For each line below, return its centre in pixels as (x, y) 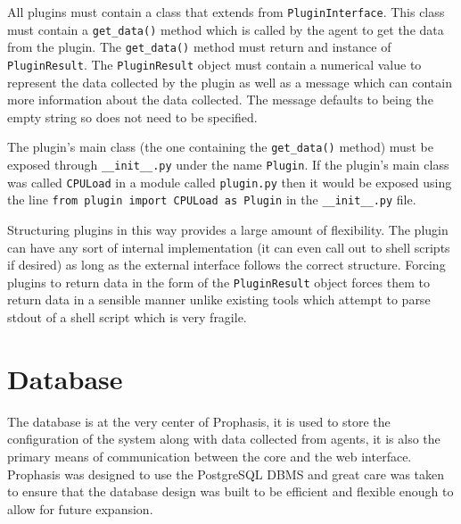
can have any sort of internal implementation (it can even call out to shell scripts (229, 247)
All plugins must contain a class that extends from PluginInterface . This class (226, 12)
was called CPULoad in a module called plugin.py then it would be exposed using (230, 182)
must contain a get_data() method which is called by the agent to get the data (226, 29)
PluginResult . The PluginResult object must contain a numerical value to (214, 64)
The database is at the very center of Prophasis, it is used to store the (199, 421)
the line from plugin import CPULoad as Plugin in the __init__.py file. (212, 200)
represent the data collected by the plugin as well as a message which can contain (230, 82)
